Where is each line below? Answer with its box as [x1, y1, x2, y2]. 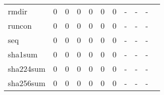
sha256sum [8, 77, 45, 89]
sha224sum [8, 63, 45, 74]
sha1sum [8, 48, 38, 60]
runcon [8, 20, 32, 31]
